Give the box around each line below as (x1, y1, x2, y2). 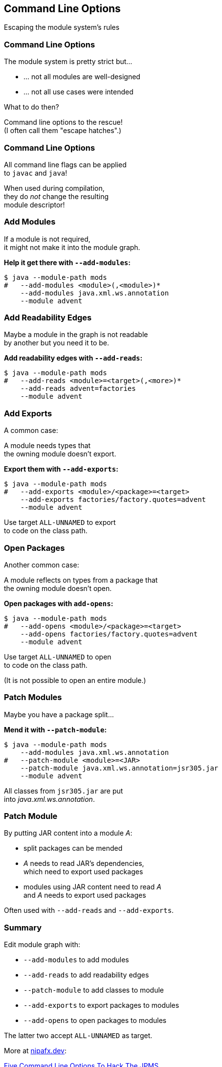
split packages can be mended (23, 844, 123, 853)
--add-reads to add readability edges (23, 971, 149, 979)
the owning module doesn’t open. (4, 584, 112, 592)
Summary (4, 922, 42, 932)
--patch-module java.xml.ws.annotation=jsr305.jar (20, 764, 219, 772)
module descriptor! (4, 200, 65, 209)
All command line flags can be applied (4, 160, 127, 169)
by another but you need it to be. (4, 339, 109, 347)
